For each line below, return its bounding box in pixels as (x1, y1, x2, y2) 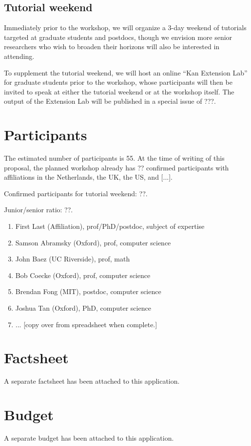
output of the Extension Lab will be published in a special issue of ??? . (4, 96, 216, 106)
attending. (4, 51, 35, 61)
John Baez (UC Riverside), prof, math (15, 254, 130, 264)
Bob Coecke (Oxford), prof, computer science (15, 270, 151, 280)
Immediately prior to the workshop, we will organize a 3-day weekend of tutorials (4, 22, 247, 33)
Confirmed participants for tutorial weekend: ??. (4, 188, 148, 198)
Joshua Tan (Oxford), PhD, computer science (15, 303, 151, 313)
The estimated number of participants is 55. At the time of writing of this (4, 153, 225, 163)
